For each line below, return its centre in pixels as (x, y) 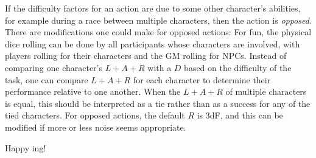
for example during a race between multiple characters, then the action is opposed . (158, 20)
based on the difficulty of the (238, 67)
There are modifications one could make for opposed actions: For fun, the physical (158, 32)
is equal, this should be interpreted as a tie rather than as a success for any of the (158, 103)
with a (160, 67)
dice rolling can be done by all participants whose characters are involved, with (153, 43)
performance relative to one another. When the (93, 91)
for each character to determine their (202, 79)
